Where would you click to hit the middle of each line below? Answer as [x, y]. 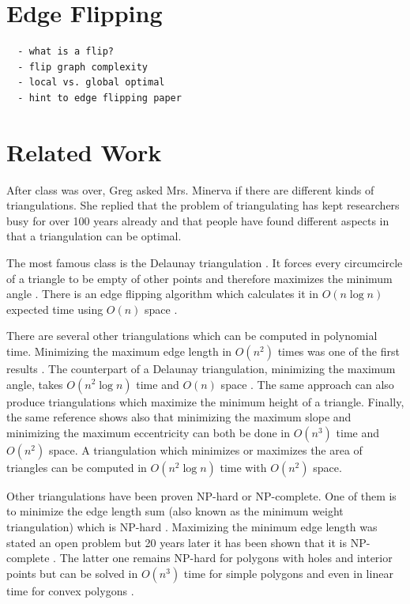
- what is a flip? [66, 52]
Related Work [84, 151]
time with [243, 467]
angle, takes [35, 384]
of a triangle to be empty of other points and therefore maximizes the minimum [199, 278]
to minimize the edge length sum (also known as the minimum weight [175, 511]
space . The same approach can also [307, 384]
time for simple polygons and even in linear [288, 573]
